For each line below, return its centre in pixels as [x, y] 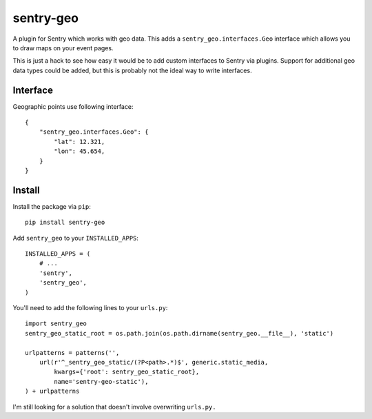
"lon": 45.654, [80, 151]
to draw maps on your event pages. [63, 48]
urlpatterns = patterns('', [72, 352]
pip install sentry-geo [65, 223]
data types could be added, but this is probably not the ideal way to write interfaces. [132, 70]
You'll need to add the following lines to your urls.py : [90, 308]
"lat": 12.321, [80, 142]
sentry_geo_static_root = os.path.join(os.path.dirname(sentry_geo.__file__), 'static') [179, 333]
